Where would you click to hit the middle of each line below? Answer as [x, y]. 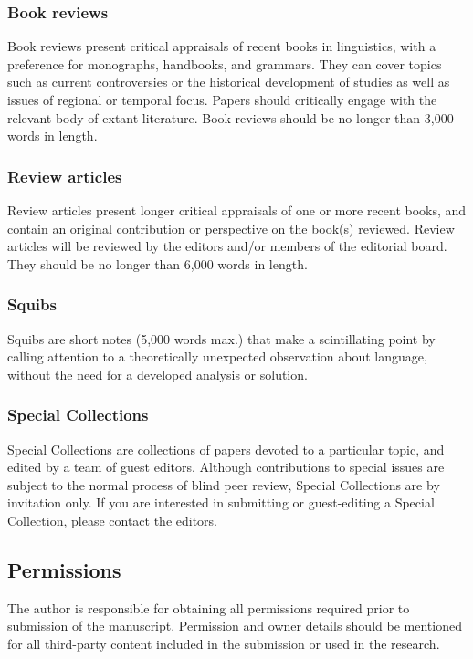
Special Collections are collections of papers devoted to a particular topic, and [226, 449]
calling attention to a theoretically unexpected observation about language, [217, 356]
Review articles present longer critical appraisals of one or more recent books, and [237, 210]
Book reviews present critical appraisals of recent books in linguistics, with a [222, 46]
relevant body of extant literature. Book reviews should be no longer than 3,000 [231, 117]
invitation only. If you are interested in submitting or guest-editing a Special [221, 502]
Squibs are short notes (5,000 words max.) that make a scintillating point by [221, 338]
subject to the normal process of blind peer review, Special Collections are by [224, 484]
